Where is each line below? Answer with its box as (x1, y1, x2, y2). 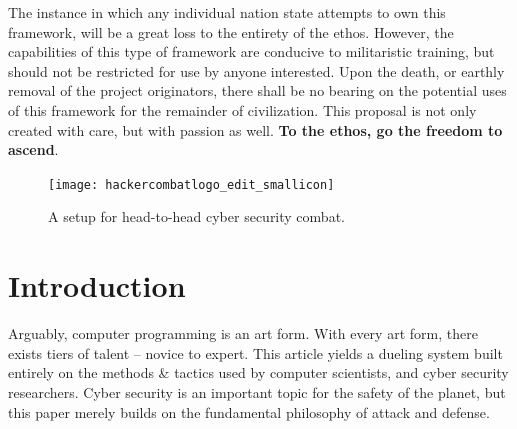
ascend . (8, 139, 59, 160)
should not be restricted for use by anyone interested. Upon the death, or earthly (8, 60, 505, 81)
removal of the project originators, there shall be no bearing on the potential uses (8, 80, 507, 101)
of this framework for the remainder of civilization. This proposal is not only (8, 99, 477, 120)
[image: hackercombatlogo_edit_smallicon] (48, 177, 335, 192)
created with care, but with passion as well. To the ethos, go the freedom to (8, 119, 503, 140)
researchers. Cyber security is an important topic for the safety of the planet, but (8, 381, 506, 402)
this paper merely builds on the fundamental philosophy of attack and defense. (8, 401, 490, 422)
